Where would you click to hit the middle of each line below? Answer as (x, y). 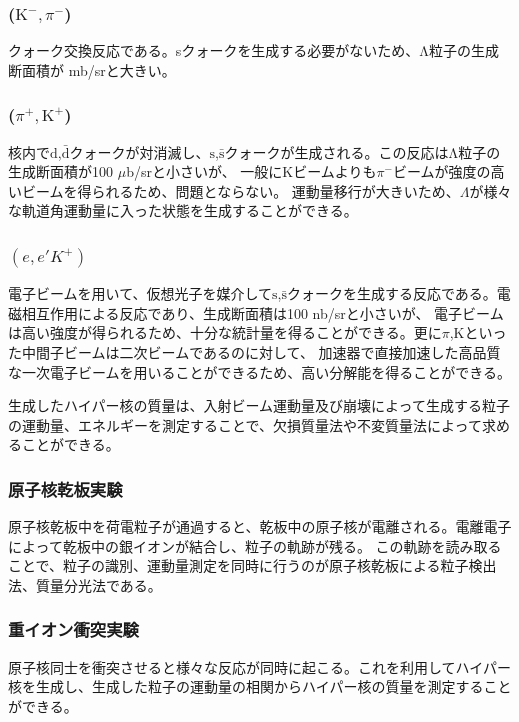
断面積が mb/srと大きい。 (92, 69)
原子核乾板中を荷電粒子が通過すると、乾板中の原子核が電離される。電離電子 (260, 526)
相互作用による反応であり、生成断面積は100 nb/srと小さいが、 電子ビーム (262, 312)
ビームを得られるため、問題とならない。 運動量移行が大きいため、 (240, 190)
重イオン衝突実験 (73, 629)
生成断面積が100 (60, 171)
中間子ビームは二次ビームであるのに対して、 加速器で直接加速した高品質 (261, 352)
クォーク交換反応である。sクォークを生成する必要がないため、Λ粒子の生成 (254, 50)
